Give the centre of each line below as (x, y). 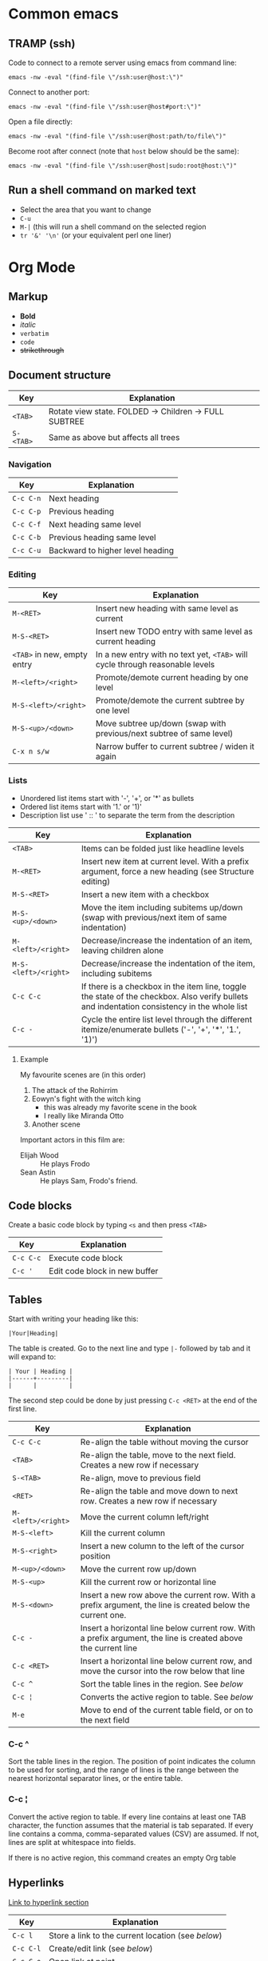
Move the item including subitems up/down (162, 907)
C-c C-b (27, 537)
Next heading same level (95, 524)
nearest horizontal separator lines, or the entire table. (96, 1779)
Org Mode (42, 267)
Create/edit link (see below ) (101, 1948)
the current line (109, 1648)
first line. (23, 1409)
